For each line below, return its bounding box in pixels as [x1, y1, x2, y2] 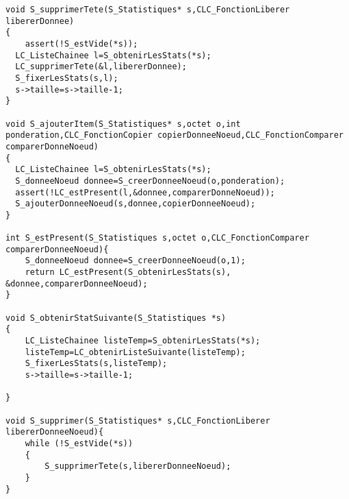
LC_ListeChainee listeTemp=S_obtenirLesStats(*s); [25, 336, 261, 346]
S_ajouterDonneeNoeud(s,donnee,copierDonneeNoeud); [15, 199, 256, 209]
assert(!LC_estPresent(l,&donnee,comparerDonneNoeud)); [15, 187, 275, 197]
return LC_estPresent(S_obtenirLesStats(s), [25, 267, 231, 278]
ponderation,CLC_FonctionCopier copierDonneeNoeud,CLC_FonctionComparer [5, 130, 344, 141]
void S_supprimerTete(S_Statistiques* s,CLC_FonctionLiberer [5, 5, 290, 14]
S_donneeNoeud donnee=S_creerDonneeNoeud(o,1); [25, 256, 246, 266]
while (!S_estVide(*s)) [25, 438, 133, 448]
